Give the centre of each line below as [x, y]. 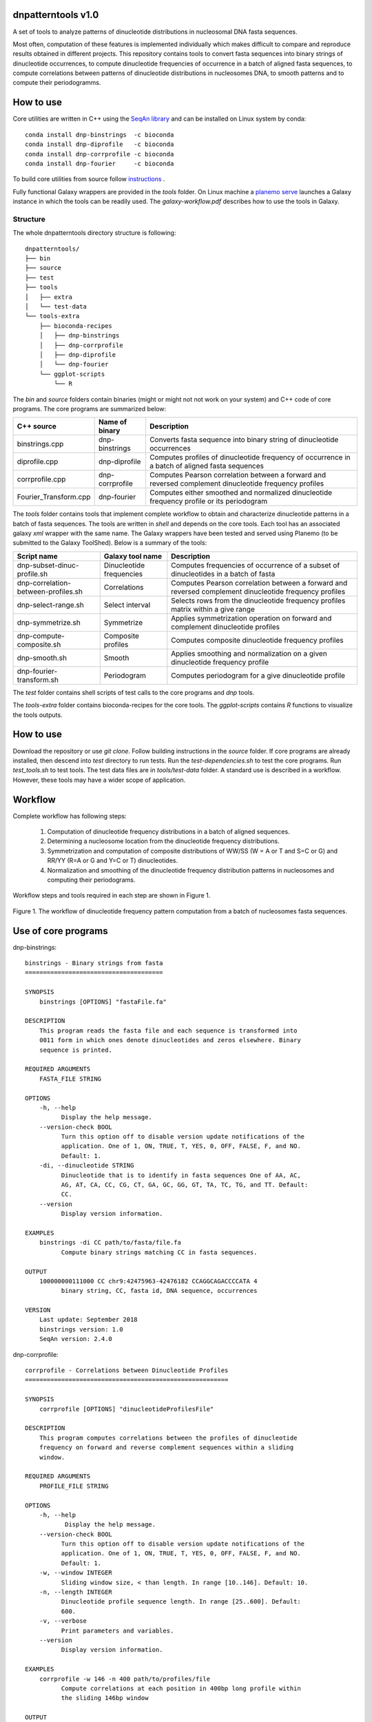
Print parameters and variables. [117, 1630]
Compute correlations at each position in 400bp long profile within [181, 1688]
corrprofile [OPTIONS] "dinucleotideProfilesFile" [126, 1409]
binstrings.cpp [40, 444]
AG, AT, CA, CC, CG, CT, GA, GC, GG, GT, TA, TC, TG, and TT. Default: [185, 1185]
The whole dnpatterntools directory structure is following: [94, 233]
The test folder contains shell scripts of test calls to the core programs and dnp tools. [134, 692]
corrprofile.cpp [41, 479]
